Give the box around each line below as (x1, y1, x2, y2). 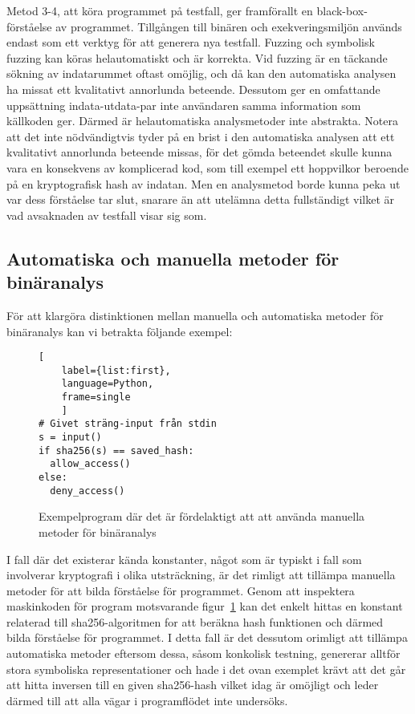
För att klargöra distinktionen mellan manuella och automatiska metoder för (6, 306, 384, 323)
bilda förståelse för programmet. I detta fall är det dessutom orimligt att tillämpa (6, 629, 408, 646)
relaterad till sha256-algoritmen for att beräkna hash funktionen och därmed (6, 613, 384, 630)
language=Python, (61, 378, 154, 390)
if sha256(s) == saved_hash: (39, 444, 194, 456)
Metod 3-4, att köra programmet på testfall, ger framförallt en (6, 2, 313, 18)
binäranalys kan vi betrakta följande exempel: (6, 323, 233, 339)
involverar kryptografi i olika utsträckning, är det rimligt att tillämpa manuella (6, 566, 396, 583)
